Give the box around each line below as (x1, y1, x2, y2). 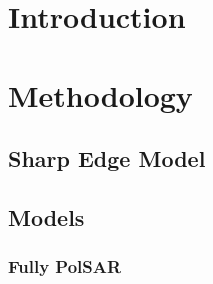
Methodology (8, 74, 193, 115)
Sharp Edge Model (8, 143, 206, 174)
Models (8, 201, 85, 232)
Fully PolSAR (8, 254, 122, 279)
